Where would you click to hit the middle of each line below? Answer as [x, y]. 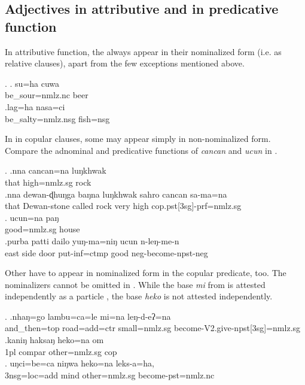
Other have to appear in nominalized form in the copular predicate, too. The [146, 273]
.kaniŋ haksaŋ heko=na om [54, 340]
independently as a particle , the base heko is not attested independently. [139, 296]
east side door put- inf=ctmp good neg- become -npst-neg [106, 252]
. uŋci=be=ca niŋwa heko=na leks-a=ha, [80, 363]
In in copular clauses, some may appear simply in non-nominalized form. [138, 139]
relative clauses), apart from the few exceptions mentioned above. [125, 63]
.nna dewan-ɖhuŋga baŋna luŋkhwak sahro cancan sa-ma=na [116, 194]
